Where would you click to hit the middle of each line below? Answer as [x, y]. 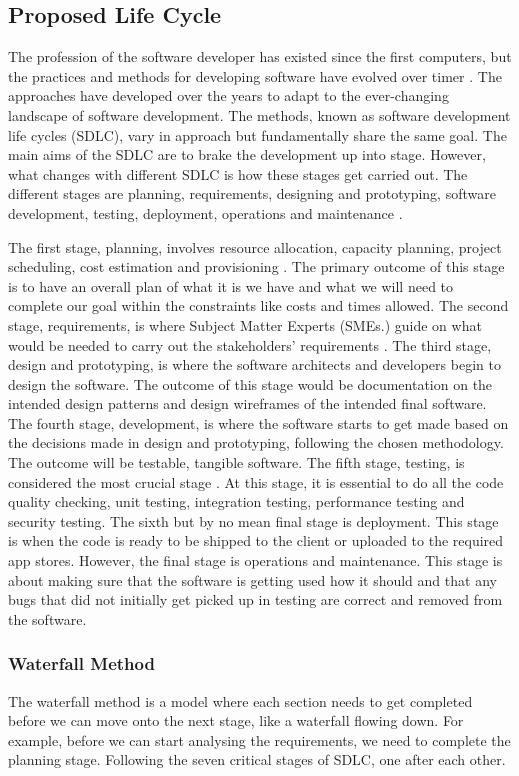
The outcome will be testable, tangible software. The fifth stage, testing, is [236, 462]
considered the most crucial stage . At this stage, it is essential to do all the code [256, 481]
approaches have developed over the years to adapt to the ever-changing [228, 95]
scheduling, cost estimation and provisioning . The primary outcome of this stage [256, 266]
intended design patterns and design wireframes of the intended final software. [247, 403]
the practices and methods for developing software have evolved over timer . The [255, 75]
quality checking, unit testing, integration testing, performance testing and [236, 501]
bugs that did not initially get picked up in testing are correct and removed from [255, 599]
